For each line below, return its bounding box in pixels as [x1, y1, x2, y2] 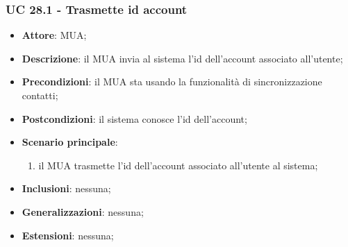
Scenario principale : [22, 135, 118, 149]
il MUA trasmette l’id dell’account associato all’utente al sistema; [38, 157, 318, 172]
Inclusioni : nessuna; [22, 181, 111, 196]
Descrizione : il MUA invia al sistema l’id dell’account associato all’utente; [22, 51, 343, 65]
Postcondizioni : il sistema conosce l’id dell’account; [22, 111, 247, 126]
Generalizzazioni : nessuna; [22, 204, 144, 219]
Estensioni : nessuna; [22, 228, 114, 242]
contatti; [22, 88, 58, 102]
